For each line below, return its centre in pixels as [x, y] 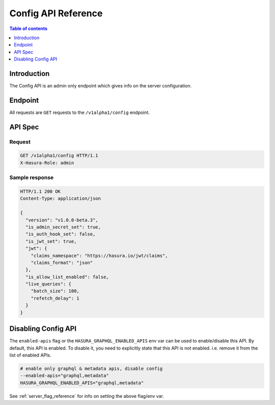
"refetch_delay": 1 [55, 298]
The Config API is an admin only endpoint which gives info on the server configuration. [101, 86]
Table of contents [29, 28]
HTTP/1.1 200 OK [40, 192]
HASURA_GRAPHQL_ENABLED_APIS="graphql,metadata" [82, 383]
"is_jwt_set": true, [51, 241]
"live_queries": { [48, 284]
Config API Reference [56, 13]
